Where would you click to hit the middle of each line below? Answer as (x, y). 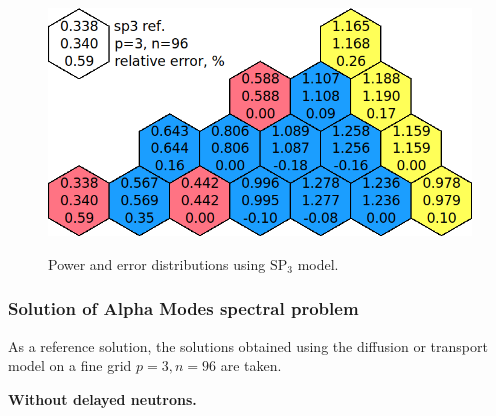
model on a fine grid (70, 365)
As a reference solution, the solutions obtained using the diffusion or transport (248, 345)
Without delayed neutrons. (102, 398)
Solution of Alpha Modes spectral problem (183, 308)
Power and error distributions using (157, 263)
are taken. (251, 365)
